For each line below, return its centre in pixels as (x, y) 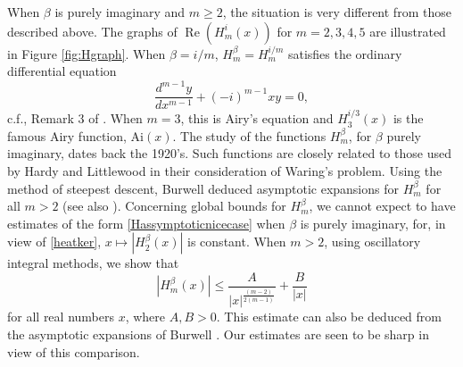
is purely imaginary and (120, 12)
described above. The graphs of (92, 31)
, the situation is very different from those (337, 12)
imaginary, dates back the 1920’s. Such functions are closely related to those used (229, 153)
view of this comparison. (74, 351)
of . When (116, 118)
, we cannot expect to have (382, 206)
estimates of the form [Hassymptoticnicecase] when (146, 223)
